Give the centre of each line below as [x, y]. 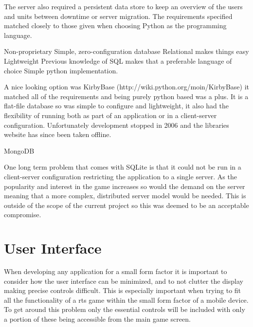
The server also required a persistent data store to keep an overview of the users [123, 6]
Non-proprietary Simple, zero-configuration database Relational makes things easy [126, 51]
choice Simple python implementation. [61, 70]
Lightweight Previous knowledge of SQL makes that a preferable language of [118, 60]
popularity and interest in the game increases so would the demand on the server [125, 186]
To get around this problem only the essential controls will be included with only [125, 309]
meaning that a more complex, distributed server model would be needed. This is [125, 196]
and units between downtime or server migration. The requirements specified [118, 16]
